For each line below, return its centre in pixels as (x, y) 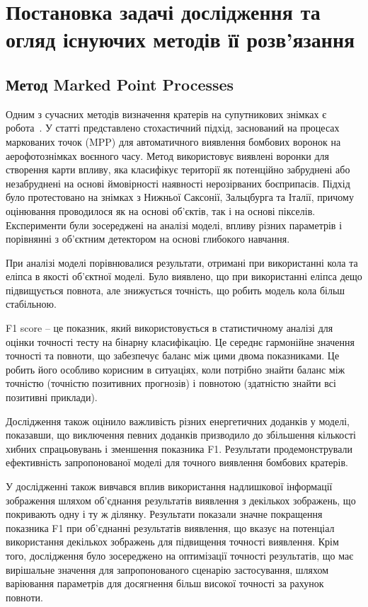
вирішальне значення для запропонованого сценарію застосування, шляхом (167, 569)
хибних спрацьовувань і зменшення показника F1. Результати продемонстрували (179, 448)
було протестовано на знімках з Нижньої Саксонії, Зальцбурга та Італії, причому (180, 197)
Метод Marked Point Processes (120, 84)
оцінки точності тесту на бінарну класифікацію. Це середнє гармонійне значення (180, 341)
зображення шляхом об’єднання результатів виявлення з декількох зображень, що (181, 500)
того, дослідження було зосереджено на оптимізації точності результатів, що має (180, 555)
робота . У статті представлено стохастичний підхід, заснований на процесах (173, 128)
